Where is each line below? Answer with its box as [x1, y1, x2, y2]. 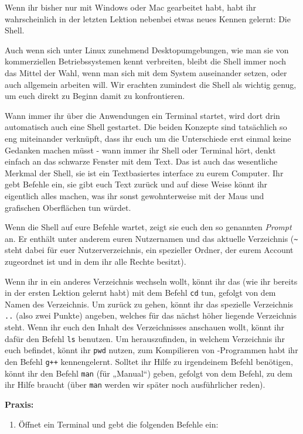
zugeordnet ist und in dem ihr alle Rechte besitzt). [5, 255, 186, 267]
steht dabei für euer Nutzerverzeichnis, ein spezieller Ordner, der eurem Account [5, 244, 294, 256]
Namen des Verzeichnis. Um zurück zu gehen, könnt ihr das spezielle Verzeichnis [5, 298, 294, 310]
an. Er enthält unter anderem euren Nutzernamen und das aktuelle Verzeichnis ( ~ [5, 232, 298, 244]
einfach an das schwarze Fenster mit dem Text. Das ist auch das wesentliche [5, 155, 278, 168]
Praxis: [5, 398, 34, 410]
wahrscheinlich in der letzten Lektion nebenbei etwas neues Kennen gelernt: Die [5, 12, 291, 25]
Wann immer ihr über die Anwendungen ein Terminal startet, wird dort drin [5, 109, 280, 121]
